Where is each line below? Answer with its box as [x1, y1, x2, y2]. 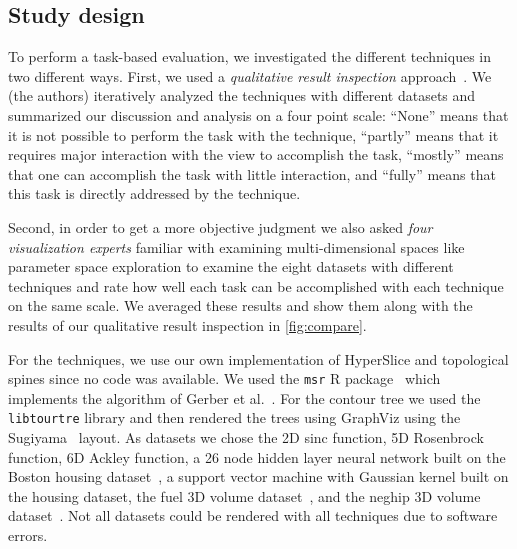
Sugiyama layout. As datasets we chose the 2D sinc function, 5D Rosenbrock [8, 427, 484, 448]
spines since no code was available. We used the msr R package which [8, 368, 441, 389]
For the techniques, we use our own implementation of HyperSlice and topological [8, 348, 509, 369]
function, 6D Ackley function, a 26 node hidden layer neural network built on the [8, 446, 506, 467]
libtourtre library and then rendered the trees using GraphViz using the [8, 407, 461, 428]
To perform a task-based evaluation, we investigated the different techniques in [8, 46, 492, 67]
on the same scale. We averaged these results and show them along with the [8, 295, 473, 316]
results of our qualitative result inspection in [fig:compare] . [8, 314, 367, 335]
